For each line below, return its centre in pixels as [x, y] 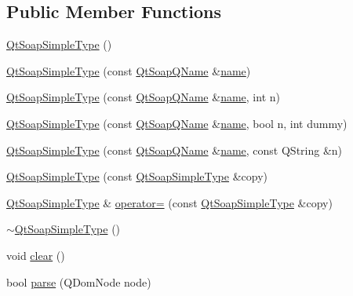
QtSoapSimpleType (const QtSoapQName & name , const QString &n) [175, 150]
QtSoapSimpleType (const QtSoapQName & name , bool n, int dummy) [177, 123]
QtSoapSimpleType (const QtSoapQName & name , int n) [143, 97]
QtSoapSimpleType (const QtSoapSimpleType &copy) [137, 176]
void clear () [36, 255]
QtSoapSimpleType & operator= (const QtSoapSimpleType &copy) [169, 202]
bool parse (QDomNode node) [79, 281]
